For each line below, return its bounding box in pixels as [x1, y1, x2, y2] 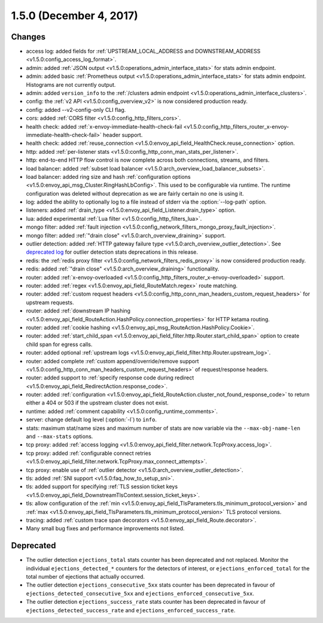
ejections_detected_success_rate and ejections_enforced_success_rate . [26, 606, 236, 613]
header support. [102, 131, 143, 138]
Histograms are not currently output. [26, 81, 116, 88]
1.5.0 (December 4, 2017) [11, 9, 139, 22]
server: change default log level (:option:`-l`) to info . [26, 416, 157, 423]
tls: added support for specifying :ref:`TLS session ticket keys [26, 483, 178, 490]
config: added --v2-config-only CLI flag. [26, 106, 126, 113]
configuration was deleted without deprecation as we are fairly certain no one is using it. [26, 190, 244, 197]
